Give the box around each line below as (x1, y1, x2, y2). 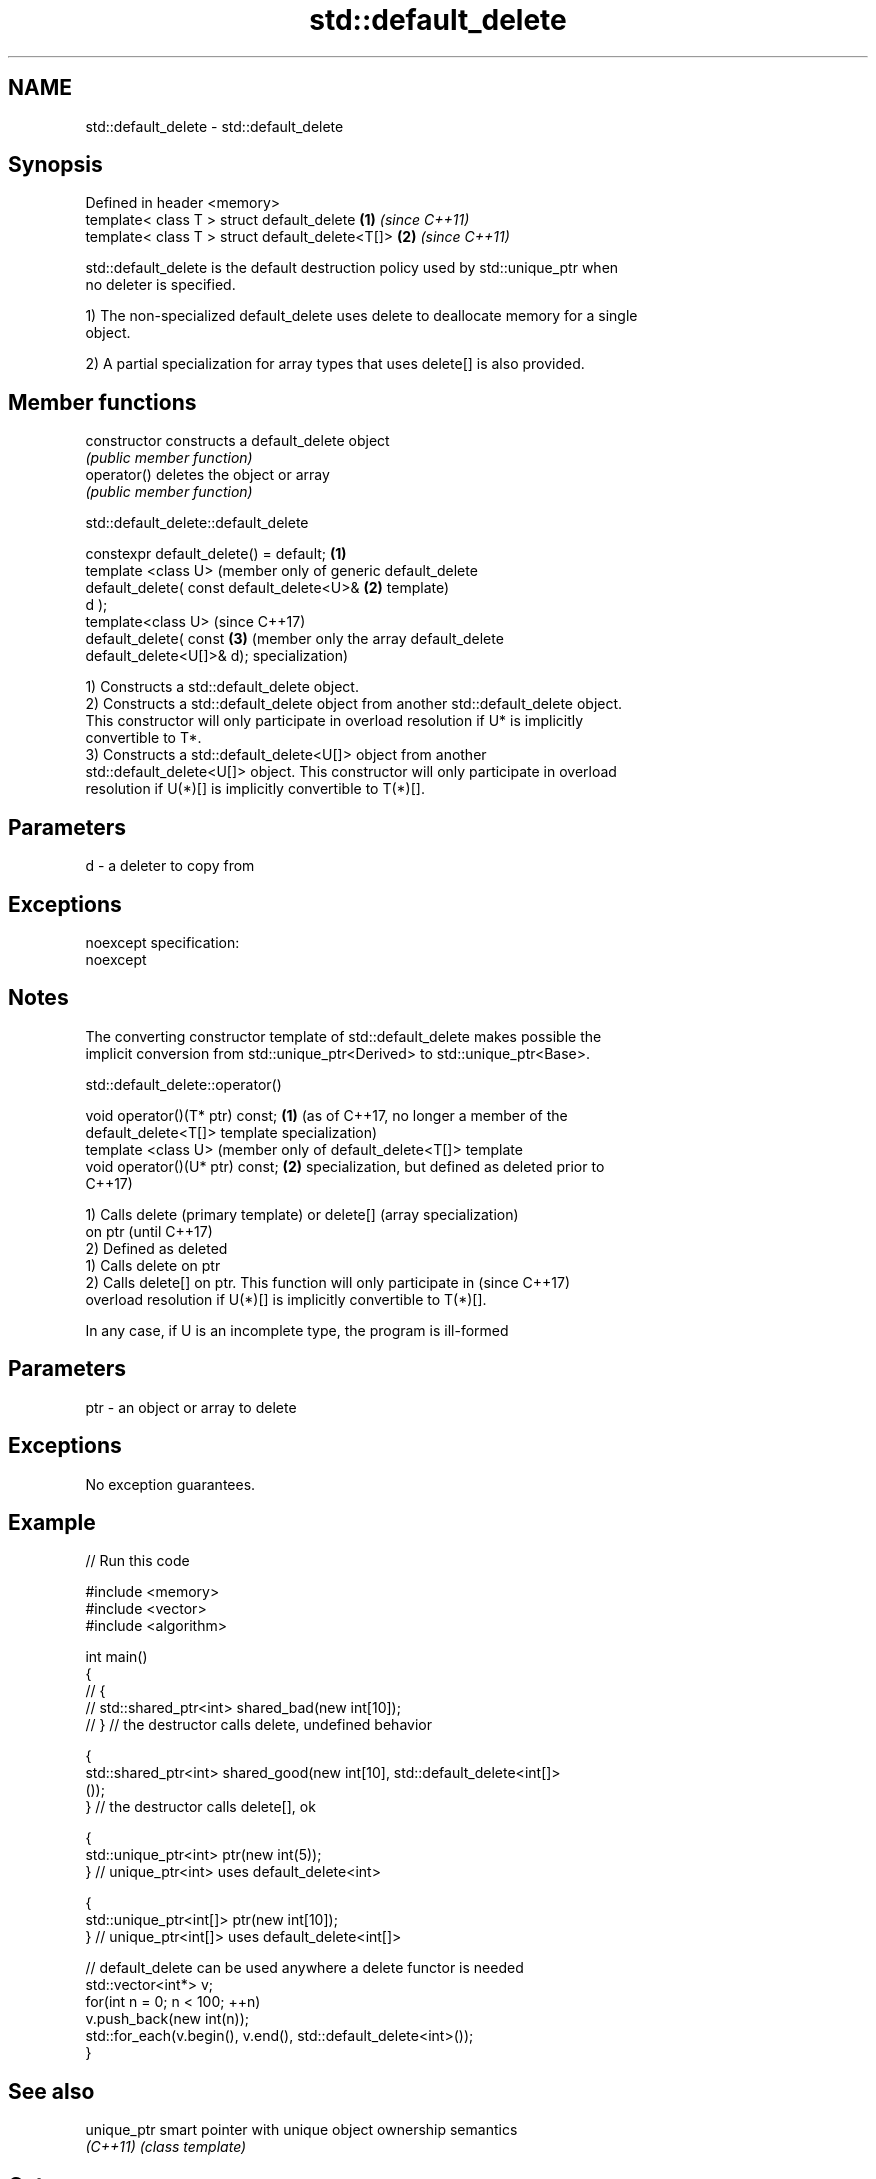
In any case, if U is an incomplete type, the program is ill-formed (85, 1321, 509, 1339)
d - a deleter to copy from (85, 857, 255, 875)
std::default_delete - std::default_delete (85, 117, 344, 135)
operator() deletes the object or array (85, 466, 330, 484)
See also (8, 2078, 95, 2104)
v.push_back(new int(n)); (85, 2010, 250, 2028)
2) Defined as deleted (85, 1239, 228, 1257)
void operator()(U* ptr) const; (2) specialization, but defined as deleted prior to (85, 1157, 605, 1175)
